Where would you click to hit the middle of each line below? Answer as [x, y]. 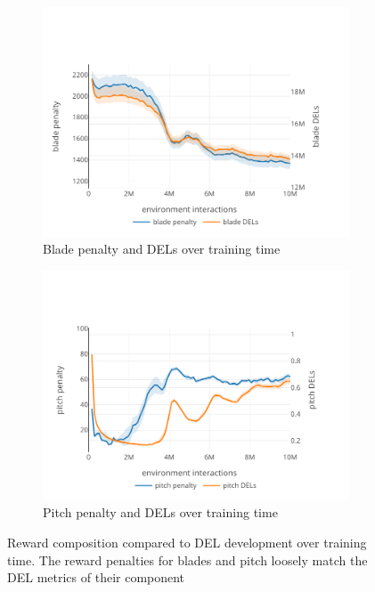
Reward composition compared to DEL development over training [187, 542]
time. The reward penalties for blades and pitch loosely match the [187, 560]
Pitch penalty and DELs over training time [160, 512]
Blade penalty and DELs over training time [162, 249]
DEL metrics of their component [96, 577]
